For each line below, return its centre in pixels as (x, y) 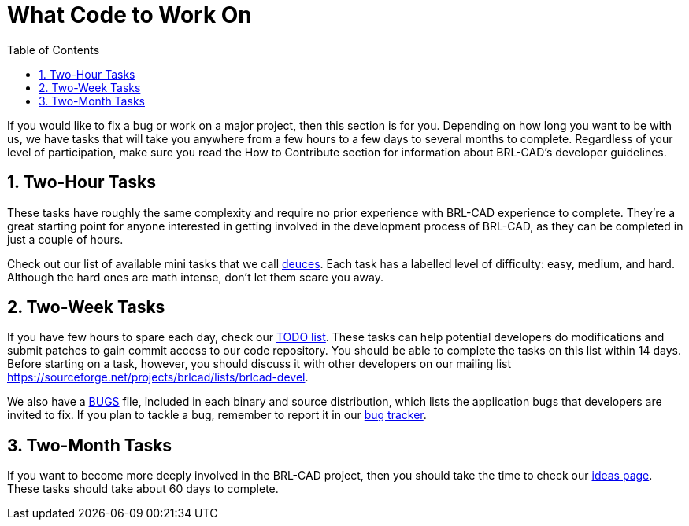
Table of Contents (54, 50)
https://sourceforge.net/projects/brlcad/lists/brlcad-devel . (158, 377)
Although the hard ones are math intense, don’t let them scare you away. (195, 277)
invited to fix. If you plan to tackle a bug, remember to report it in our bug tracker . (217, 415)
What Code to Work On (130, 15)
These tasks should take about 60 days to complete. (143, 489)
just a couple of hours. (65, 239)
